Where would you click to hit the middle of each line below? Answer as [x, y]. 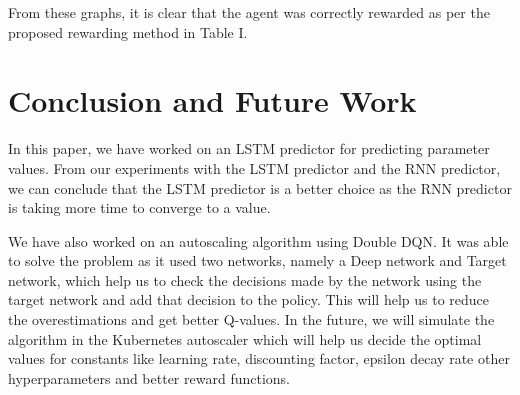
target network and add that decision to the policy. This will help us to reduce [249, 299]
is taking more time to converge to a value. [139, 207]
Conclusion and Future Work [212, 100]
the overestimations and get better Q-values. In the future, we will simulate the [251, 319]
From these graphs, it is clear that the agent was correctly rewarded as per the [249, 12]
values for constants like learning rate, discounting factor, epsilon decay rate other [259, 358]
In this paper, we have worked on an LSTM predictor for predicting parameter [249, 148]
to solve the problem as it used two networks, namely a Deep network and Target [257, 260]
